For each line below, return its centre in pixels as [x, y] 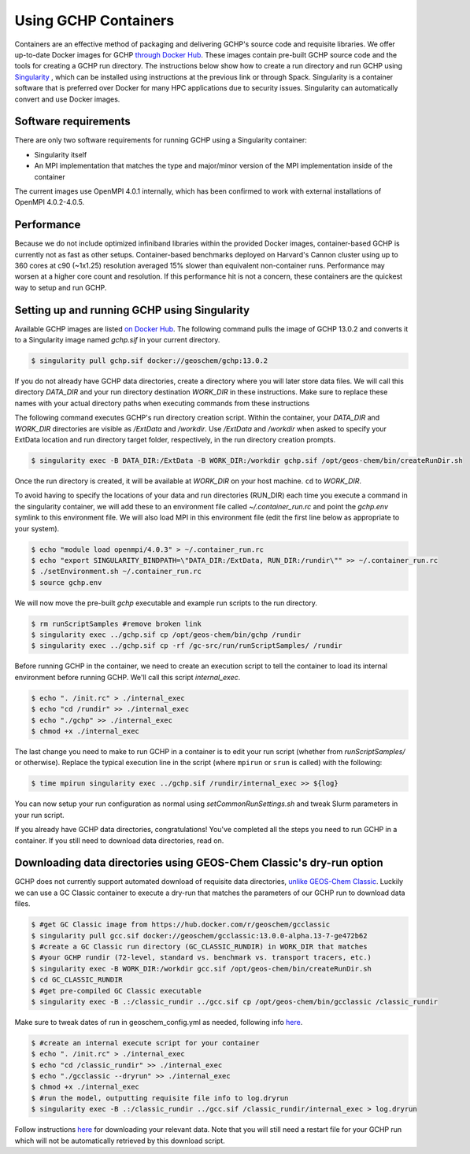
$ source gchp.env [67, 582]
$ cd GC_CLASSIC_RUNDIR [77, 980]
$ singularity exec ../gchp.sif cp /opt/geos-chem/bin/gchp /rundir [166, 635]
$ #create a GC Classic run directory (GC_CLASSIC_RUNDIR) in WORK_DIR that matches [199, 946]
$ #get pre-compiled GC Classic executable [117, 991]
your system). [37, 528]
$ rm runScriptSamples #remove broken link [117, 623]
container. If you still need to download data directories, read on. [119, 840]
